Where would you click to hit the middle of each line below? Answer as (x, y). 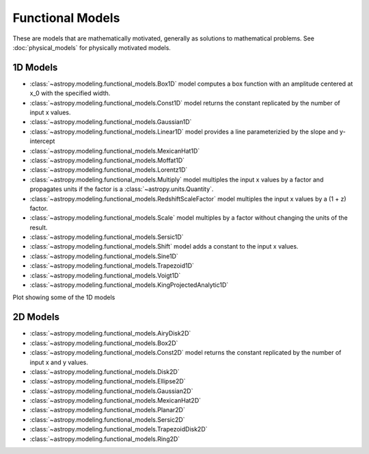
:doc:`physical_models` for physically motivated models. (92, 47)
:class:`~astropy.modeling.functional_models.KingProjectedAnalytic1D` (129, 285)
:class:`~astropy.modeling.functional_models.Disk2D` (105, 371)
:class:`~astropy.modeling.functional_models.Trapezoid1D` (112, 266)
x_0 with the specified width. (70, 93)
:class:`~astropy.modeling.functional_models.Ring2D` (105, 439)
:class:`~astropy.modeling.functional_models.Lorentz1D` (109, 170)
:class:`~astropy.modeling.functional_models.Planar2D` (108, 410)
